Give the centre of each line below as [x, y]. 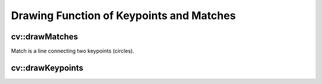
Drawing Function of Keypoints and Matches [123, 15]
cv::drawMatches [45, 37]
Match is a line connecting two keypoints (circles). [72, 51]
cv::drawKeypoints [47, 68]
